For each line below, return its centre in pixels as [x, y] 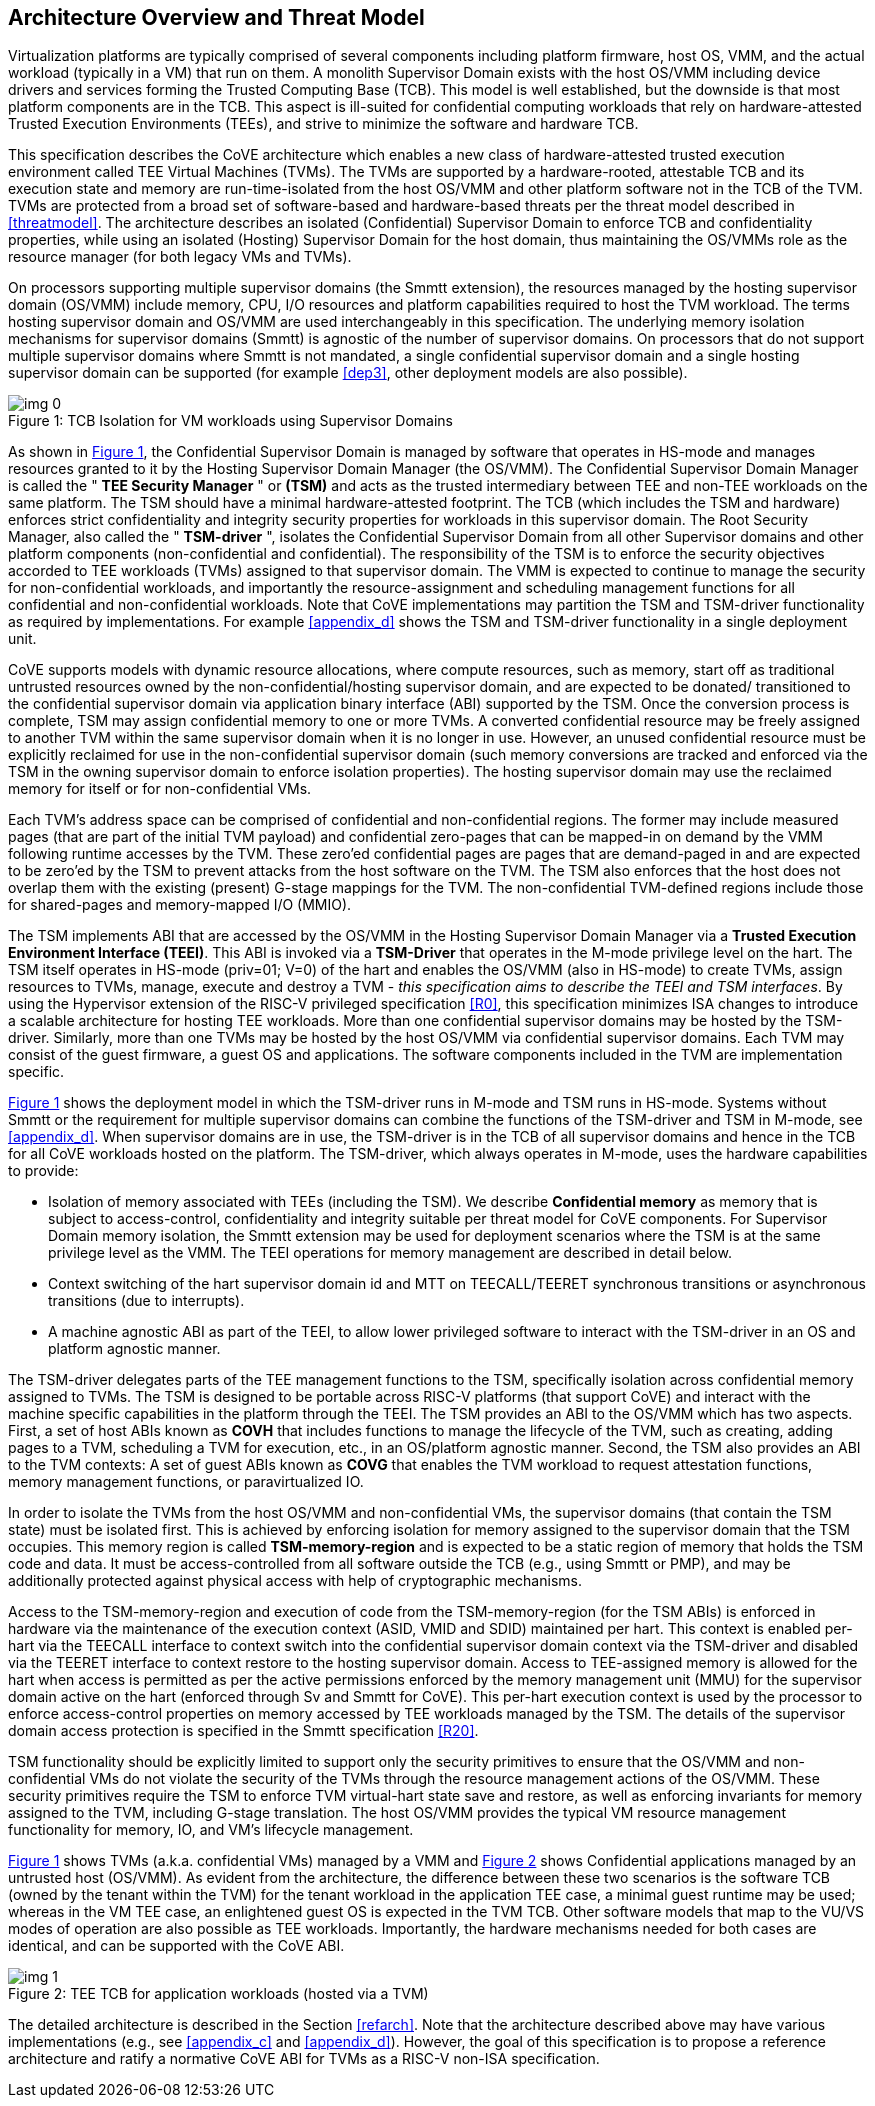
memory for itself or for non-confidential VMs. [160, 789]
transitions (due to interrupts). [146, 1301]
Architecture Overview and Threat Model [216, 17]
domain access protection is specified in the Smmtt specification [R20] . [243, 1731]
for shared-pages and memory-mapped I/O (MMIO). [180, 905]
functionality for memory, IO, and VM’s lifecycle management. [211, 1830]
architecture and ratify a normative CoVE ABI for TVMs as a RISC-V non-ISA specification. [304, 2059]
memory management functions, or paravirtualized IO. [186, 1482]
